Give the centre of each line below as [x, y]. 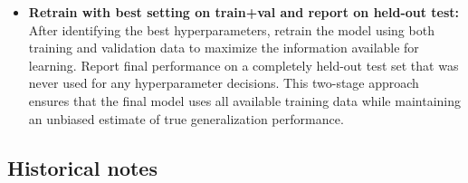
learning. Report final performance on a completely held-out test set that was [244, 65]
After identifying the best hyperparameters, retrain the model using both [231, 29]
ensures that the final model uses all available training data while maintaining [244, 100]
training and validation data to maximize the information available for [224, 48]
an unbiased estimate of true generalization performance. [186, 118]
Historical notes [82, 167]
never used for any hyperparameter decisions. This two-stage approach [224, 83]
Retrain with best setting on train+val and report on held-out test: [244, 12]
